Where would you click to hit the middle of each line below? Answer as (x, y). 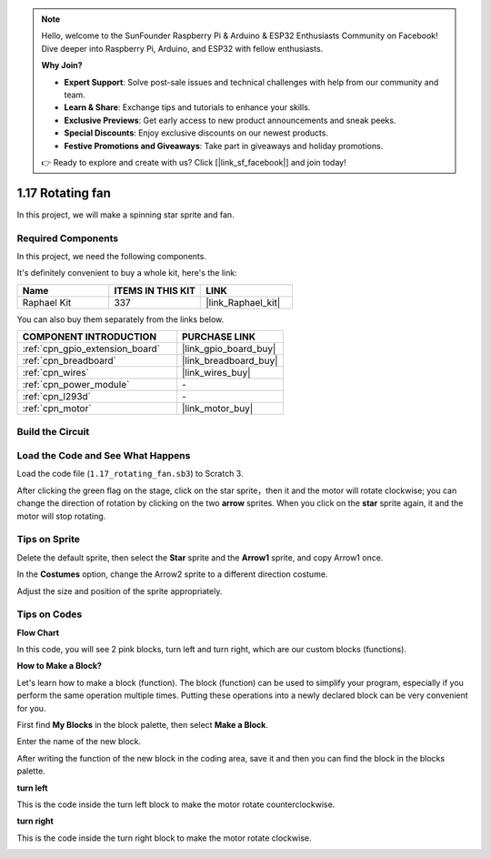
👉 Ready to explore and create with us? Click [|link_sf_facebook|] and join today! (194, 162)
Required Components (67, 238)
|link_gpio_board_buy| (229, 348)
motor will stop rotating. (61, 516)
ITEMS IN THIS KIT (155, 290)
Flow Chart (38, 632)
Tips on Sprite (49, 540)
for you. (31, 708)
